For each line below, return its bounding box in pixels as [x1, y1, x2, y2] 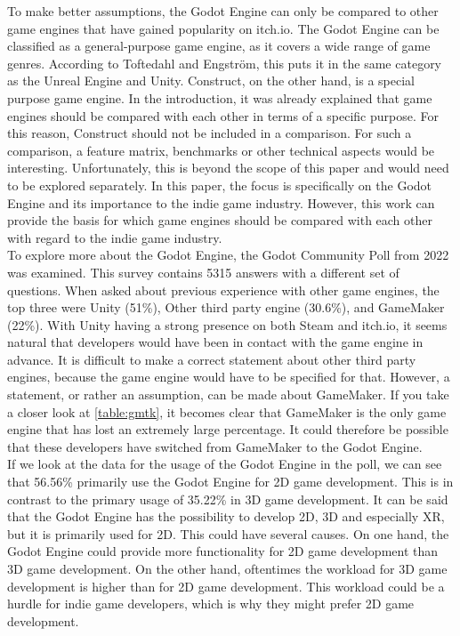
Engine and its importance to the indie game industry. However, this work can [7, 193, 435, 212]
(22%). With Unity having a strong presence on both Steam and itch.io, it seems [7, 315, 448, 334]
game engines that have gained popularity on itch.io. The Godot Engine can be [7, 19, 440, 37]
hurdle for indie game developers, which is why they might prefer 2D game [7, 594, 415, 613]
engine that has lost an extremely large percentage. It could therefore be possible [7, 420, 448, 439]
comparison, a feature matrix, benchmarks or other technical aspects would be [7, 141, 435, 159]
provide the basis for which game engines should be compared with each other [7, 211, 433, 229]
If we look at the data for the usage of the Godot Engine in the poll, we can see [7, 455, 442, 473]
